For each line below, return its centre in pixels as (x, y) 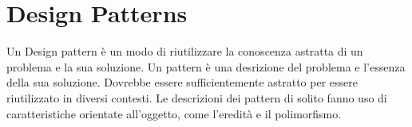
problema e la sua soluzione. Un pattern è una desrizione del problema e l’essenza (206, 66)
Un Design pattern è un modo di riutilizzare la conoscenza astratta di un (185, 51)
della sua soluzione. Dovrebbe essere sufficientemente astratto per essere (182, 82)
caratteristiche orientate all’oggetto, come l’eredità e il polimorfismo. (174, 113)
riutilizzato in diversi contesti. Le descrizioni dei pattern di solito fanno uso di (197, 97)
